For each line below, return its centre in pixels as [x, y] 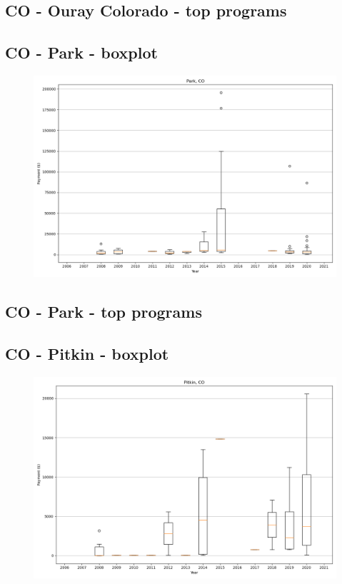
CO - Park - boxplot [81, 52]
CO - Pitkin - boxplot [87, 354]
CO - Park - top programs [104, 312]
